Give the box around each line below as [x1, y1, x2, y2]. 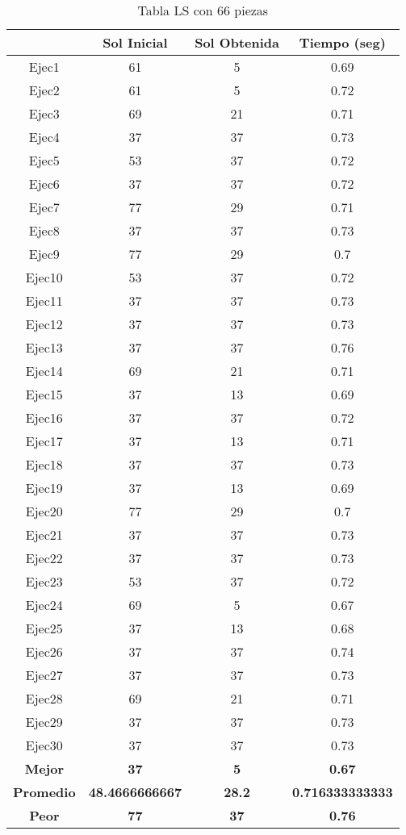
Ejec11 [25, 291, 63, 310]
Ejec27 [25, 666, 63, 684]
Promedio [13, 783, 76, 801]
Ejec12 [25, 315, 63, 333]
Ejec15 [25, 385, 63, 403]
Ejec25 [25, 619, 63, 637]
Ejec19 [25, 478, 63, 497]
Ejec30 [25, 736, 63, 754]
